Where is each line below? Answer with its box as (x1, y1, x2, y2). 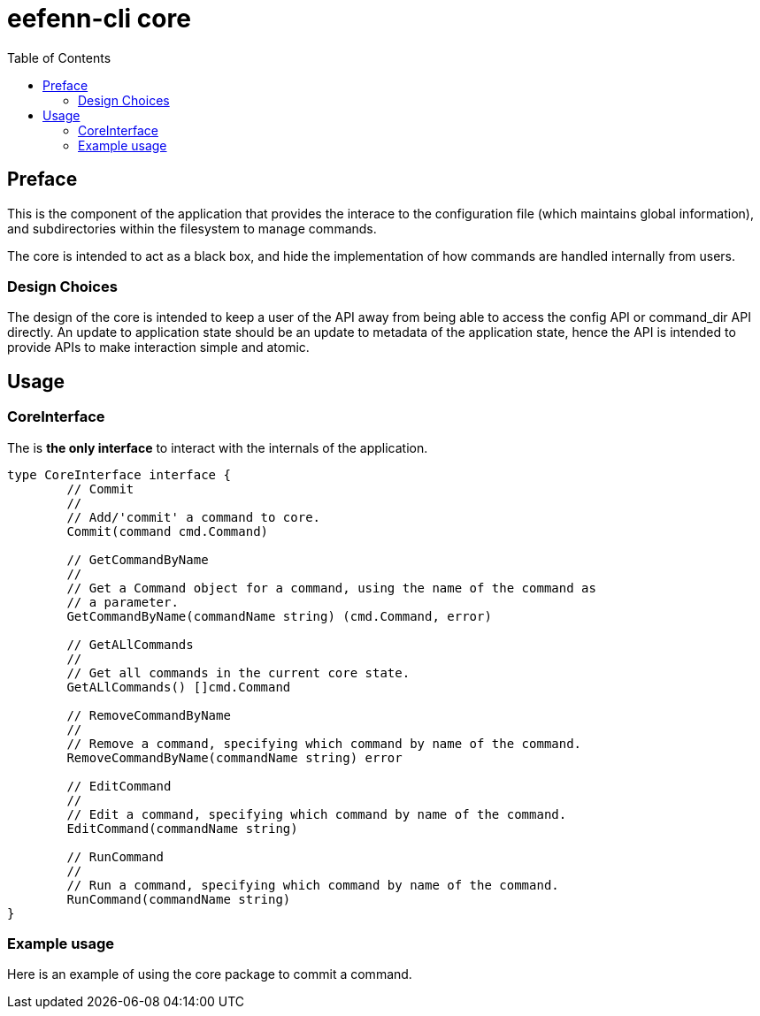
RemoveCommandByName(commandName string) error (66, 750, 403, 765)
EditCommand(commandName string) (66, 821, 298, 836)
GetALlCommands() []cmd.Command (66, 679, 291, 694)
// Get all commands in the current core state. (66, 665, 411, 680)
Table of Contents (7, 50, 111, 65)
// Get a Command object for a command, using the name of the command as (66, 580, 596, 595)
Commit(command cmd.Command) (66, 523, 269, 539)
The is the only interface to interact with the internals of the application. (7, 439, 428, 455)
